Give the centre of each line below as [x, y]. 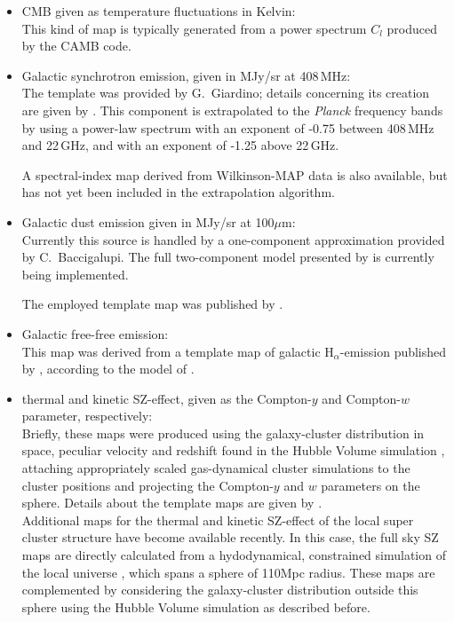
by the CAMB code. [76, 46]
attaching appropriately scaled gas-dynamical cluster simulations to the [216, 468]
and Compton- [361, 398]
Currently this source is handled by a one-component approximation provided [233, 239]
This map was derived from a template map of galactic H [178, 351]
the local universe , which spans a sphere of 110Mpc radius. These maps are [228, 572]
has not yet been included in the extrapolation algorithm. [178, 192]
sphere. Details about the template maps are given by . [172, 503]
